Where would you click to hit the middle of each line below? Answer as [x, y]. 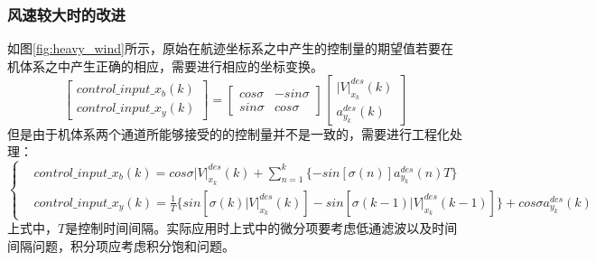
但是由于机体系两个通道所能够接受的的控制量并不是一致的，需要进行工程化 [228, 133]
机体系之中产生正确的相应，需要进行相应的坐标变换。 [165, 65]
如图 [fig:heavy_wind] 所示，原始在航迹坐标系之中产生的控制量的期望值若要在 [230, 48]
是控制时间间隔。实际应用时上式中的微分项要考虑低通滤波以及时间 [261, 228]
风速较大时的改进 [66, 14]
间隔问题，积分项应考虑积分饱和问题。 [121, 245]
